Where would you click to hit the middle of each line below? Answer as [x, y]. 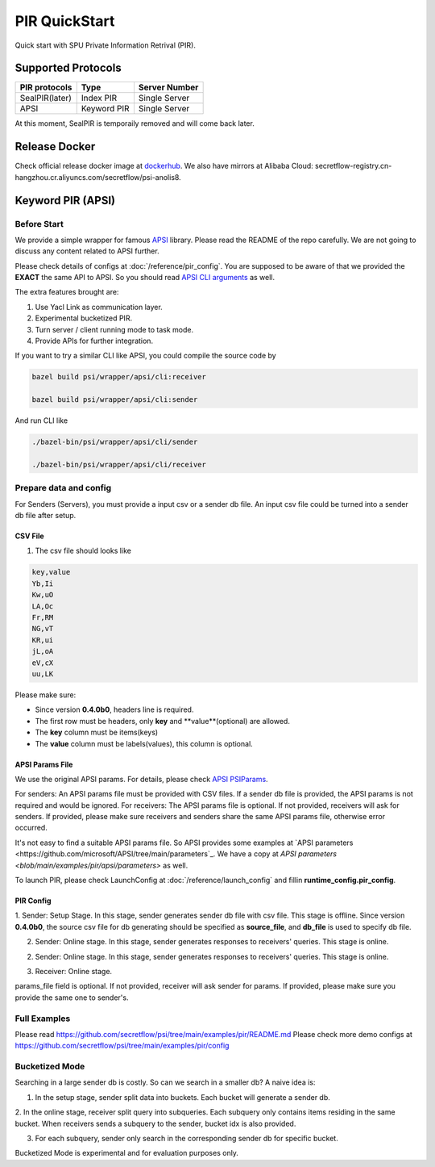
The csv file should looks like [83, 551]
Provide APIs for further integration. [94, 341]
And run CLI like [41, 420]
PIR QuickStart [65, 21]
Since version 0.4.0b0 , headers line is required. [114, 709]
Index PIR [99, 98]
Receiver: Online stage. [74, 971]
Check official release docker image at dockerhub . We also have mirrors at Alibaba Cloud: [164, 166]
